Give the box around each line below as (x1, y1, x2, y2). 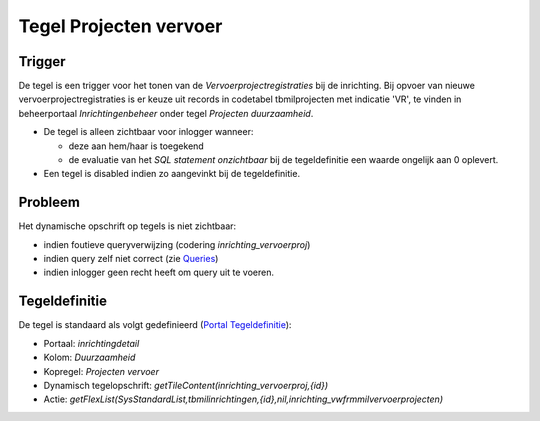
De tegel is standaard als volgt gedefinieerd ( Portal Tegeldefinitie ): (18, 319, 292, 331)
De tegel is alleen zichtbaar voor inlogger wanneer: (43, 126, 254, 138)
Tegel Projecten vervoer (18, 15, 223, 37)
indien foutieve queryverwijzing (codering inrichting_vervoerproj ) (43, 238, 311, 250)
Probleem (18, 194, 80, 211)
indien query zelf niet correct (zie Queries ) (43, 253, 219, 265)
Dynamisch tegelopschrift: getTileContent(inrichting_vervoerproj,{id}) (43, 379, 329, 391)
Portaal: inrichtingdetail (43, 337, 140, 349)
